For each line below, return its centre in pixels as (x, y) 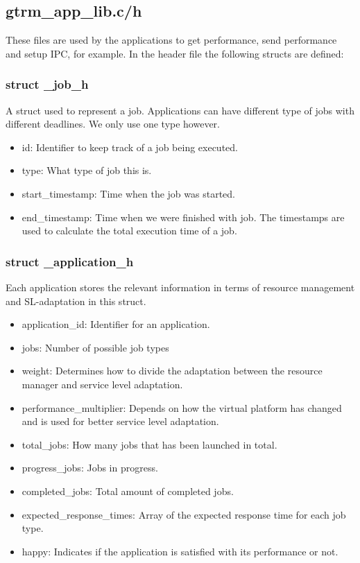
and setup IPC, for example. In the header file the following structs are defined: (175, 53)
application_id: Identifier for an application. (116, 324)
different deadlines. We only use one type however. (113, 124)
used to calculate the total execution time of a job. (129, 231)
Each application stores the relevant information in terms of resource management (180, 287)
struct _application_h (70, 261)
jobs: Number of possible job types (95, 347)
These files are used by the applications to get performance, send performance (171, 40)
